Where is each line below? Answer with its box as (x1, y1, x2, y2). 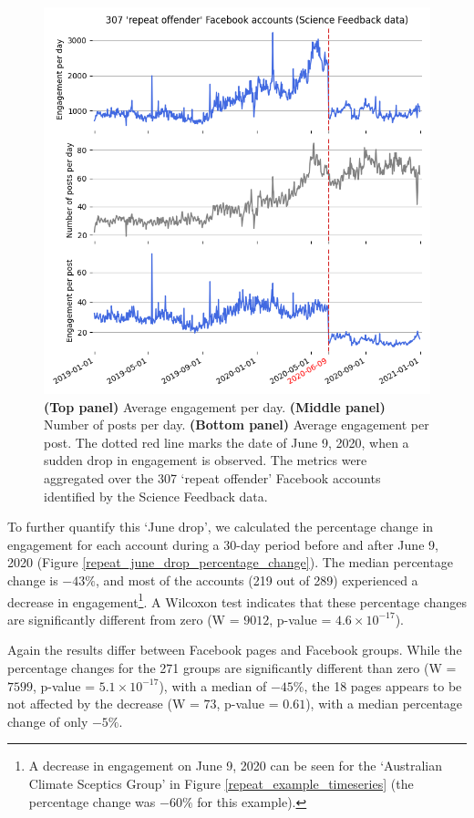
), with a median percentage (305, 694, 463, 713)
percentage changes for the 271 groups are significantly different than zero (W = (7, 658, 457, 677)
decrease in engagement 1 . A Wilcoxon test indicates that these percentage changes (7, 589, 468, 611)
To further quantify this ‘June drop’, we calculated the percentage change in (7, 517, 434, 536)
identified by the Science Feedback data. (44, 486, 268, 505)
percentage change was (28, 792, 156, 811)
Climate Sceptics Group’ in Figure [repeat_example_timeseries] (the (28, 773, 414, 792)
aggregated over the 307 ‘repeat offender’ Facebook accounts (44, 468, 381, 487)
